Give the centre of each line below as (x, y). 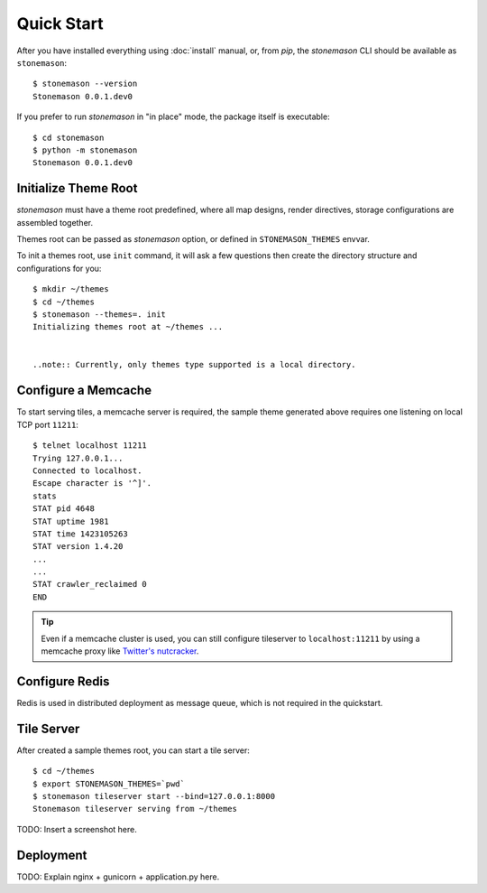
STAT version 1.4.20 (78, 547)
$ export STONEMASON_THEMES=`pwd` (109, 784)
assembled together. (55, 222)
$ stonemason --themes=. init (100, 314)
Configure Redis (63, 681)
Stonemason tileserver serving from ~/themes (135, 809)
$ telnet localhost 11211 (90, 446)
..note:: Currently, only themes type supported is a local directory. (194, 365)
